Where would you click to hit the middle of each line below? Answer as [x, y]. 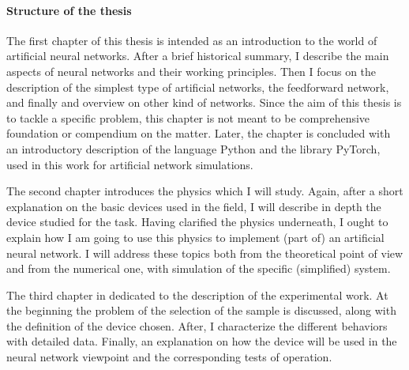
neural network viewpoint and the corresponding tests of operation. [169, 357]
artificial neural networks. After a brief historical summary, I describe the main [198, 56]
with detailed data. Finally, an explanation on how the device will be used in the [202, 341]
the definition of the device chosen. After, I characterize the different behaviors [197, 325]
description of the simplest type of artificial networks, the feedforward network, [198, 87]
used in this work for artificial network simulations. [130, 164]
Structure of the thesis [69, 10]
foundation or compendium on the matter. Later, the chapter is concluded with [199, 133]
